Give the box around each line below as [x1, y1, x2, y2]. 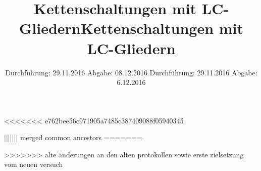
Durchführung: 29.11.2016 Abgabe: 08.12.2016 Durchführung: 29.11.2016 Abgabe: [5, 67, 257, 77]
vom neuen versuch [4, 159, 63, 169]
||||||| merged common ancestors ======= [4, 132, 143, 143]
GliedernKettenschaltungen [19, 18, 214, 38]
